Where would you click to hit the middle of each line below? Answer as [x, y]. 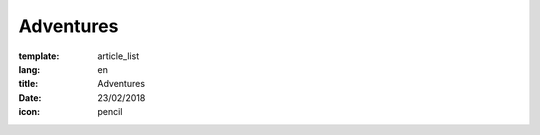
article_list [118, 56]
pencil [110, 112]
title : [28, 84]
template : [39, 56]
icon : [29, 112]
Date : [30, 97]
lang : [29, 69]
